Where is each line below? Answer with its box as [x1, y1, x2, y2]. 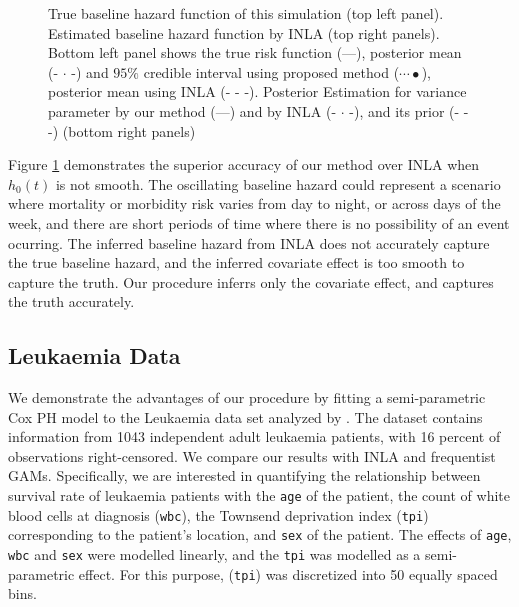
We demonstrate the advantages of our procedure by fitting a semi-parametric [8, 387, 486, 408]
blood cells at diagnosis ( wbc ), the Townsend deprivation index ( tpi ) [8, 504, 429, 525]
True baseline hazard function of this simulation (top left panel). [48, 3, 444, 23]
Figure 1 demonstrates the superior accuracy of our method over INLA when [8, 154, 480, 175]
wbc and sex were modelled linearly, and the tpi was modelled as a [8, 544, 421, 565]
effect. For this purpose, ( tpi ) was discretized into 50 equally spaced [78, 563, 498, 584]
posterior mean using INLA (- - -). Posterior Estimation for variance [48, 81, 467, 102]
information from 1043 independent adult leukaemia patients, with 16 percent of [8, 426, 501, 447]
